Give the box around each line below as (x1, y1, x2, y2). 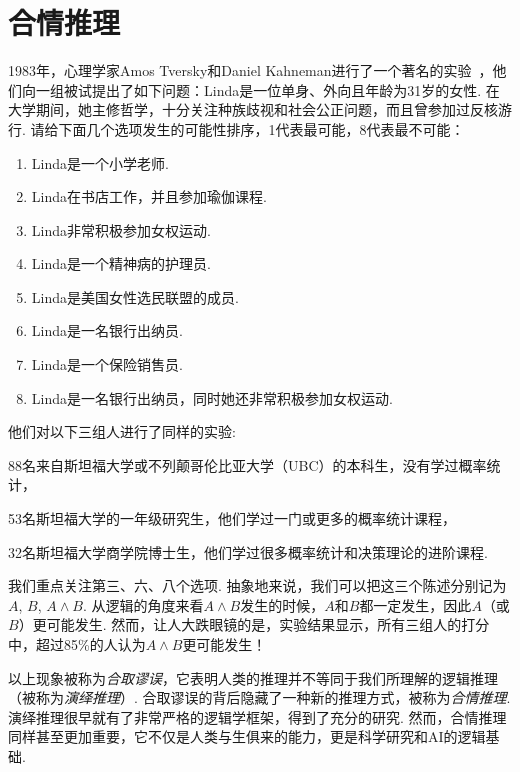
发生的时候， (240, 594, 325, 615)
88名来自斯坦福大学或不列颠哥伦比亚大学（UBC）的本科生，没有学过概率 (8, 454, 487, 475)
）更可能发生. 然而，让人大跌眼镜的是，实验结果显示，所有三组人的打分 (18, 614, 490, 635)
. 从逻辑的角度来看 (82, 594, 204, 615)
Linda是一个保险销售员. (31, 354, 183, 375)
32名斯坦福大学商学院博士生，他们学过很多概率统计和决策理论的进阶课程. (8, 541, 488, 562)
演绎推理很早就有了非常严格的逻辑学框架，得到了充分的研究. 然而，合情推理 (8, 706, 507, 727)
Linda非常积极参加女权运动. (31, 219, 211, 240)
